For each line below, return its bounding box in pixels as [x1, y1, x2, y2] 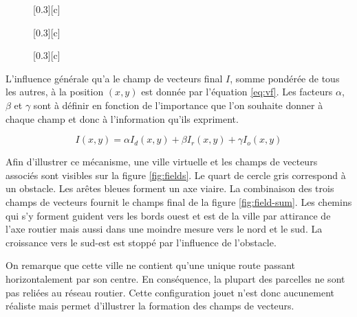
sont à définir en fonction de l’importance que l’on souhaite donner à [33, 97, 323, 112]
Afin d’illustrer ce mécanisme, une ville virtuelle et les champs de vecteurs [6, 154, 318, 169]
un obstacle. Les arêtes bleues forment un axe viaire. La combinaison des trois [6, 181, 334, 196]
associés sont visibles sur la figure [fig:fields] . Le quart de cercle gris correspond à [6, 167, 346, 182]
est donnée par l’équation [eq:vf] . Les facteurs [141, 84, 333, 99]
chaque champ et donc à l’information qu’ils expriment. [6, 111, 239, 126]
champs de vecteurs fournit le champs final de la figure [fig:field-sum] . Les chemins [6, 194, 352, 209]
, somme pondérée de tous [230, 71, 340, 85]
